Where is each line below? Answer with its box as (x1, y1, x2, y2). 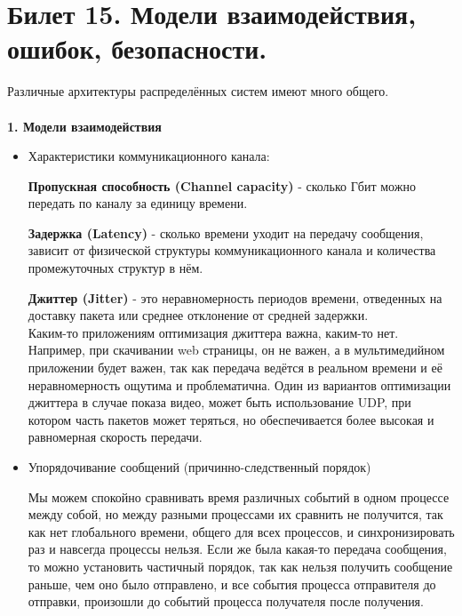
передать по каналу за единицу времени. (28, 194, 248, 212)
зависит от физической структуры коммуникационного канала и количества (28, 241, 436, 260)
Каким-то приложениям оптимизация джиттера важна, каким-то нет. (28, 323, 399, 341)
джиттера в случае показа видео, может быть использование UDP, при (28, 393, 411, 412)
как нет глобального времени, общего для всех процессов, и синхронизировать (28, 522, 455, 540)
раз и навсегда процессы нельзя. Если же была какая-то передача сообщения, (28, 540, 447, 558)
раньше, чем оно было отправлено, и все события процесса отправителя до (28, 574, 436, 593)
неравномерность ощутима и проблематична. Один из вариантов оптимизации (28, 375, 451, 394)
